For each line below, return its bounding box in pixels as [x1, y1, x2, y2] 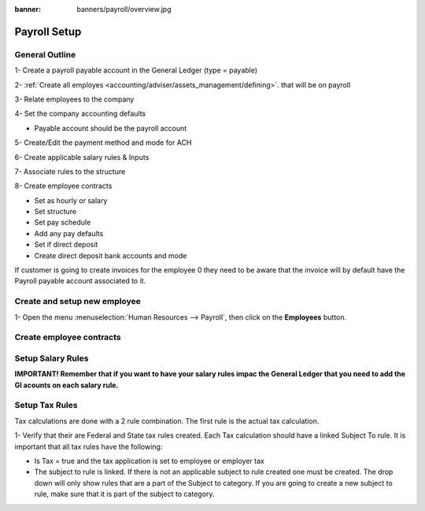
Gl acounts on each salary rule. [14, 380, 119, 390]
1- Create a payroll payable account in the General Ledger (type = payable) [14, 65, 258, 75]
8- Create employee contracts [14, 181, 113, 191]
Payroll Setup [14, 24, 82, 39]
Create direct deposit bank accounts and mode [34, 250, 187, 260]
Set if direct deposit [34, 240, 98, 250]
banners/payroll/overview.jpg [76, 5, 172, 13]
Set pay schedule [34, 217, 91, 228]
